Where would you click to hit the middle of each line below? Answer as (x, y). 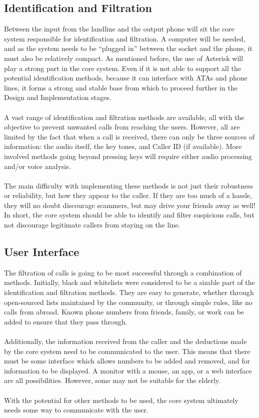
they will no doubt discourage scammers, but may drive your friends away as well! (130, 205)
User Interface (42, 252)
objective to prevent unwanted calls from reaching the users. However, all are (122, 127)
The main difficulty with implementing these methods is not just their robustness (128, 185)
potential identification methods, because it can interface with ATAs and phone (126, 78)
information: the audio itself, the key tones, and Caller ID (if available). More (123, 146)
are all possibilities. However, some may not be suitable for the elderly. (112, 380)
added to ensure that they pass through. (66, 321)
